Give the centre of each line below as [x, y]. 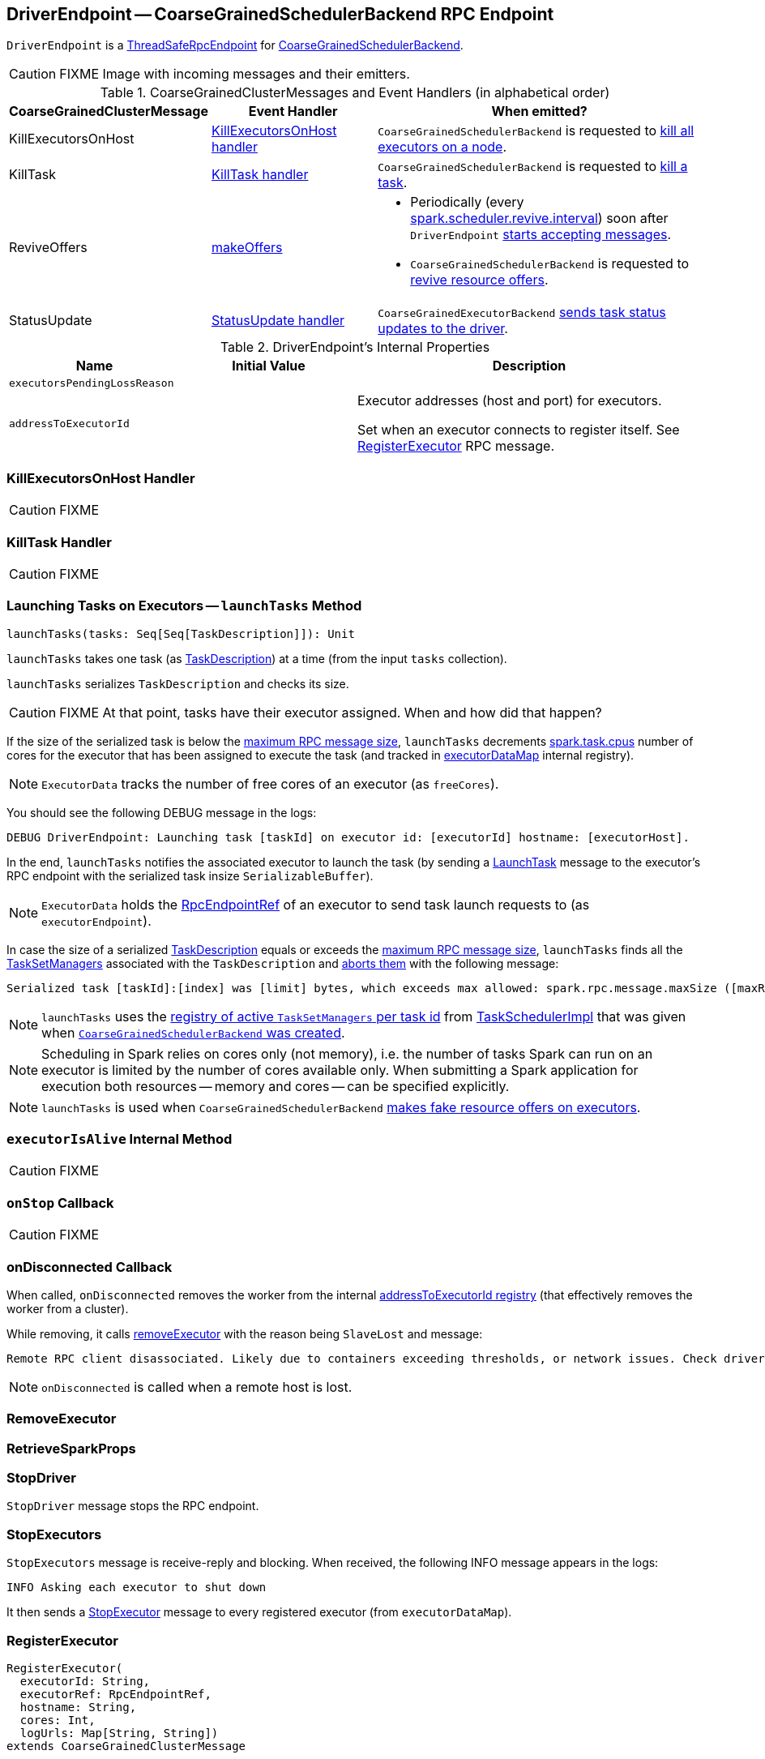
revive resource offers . [479, 280]
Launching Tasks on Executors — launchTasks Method [184, 606]
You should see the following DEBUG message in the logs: [162, 812]
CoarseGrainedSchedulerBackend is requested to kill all [536, 131]
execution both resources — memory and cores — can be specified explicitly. [276, 1086]
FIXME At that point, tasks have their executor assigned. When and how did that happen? [331, 712]
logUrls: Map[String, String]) [119, 1733]
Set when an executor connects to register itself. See [519, 430]
